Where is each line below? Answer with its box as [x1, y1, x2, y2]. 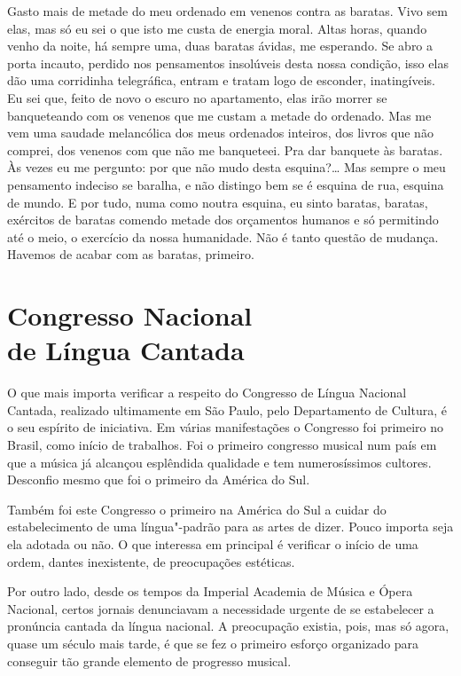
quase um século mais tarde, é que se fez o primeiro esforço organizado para [7, 633, 419, 652]
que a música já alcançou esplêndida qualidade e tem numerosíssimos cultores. [7, 452, 432, 471]
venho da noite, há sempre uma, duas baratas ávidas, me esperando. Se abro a [7, 36, 434, 55]
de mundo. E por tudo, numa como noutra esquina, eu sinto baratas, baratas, [7, 193, 428, 211]
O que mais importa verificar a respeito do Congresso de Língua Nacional [7, 383, 407, 402]
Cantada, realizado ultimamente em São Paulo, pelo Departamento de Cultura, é [7, 400, 447, 419]
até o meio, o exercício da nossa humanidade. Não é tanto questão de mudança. [7, 227, 439, 246]
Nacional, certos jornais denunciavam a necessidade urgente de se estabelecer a [7, 599, 434, 617]
